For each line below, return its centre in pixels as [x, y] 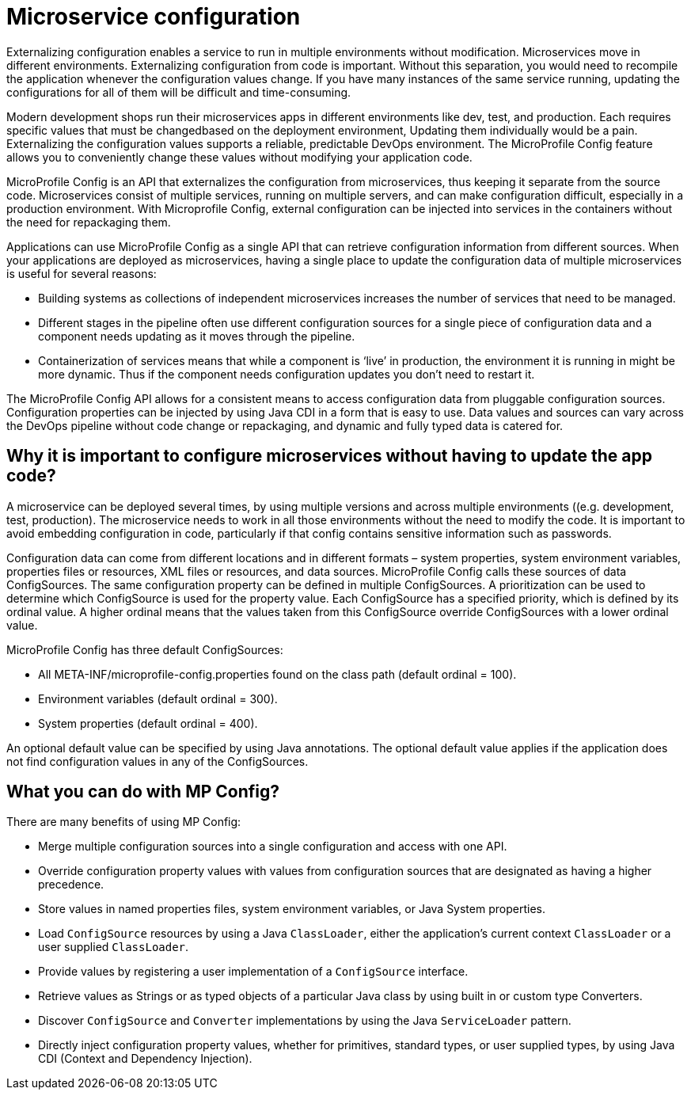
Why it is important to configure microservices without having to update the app [329, 456]
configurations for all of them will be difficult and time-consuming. [179, 92]
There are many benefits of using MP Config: [124, 822]
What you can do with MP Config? [143, 792]
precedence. [71, 885]
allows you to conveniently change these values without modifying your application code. [239, 157]
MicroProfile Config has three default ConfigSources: [145, 649]
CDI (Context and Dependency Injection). [145, 1059]
